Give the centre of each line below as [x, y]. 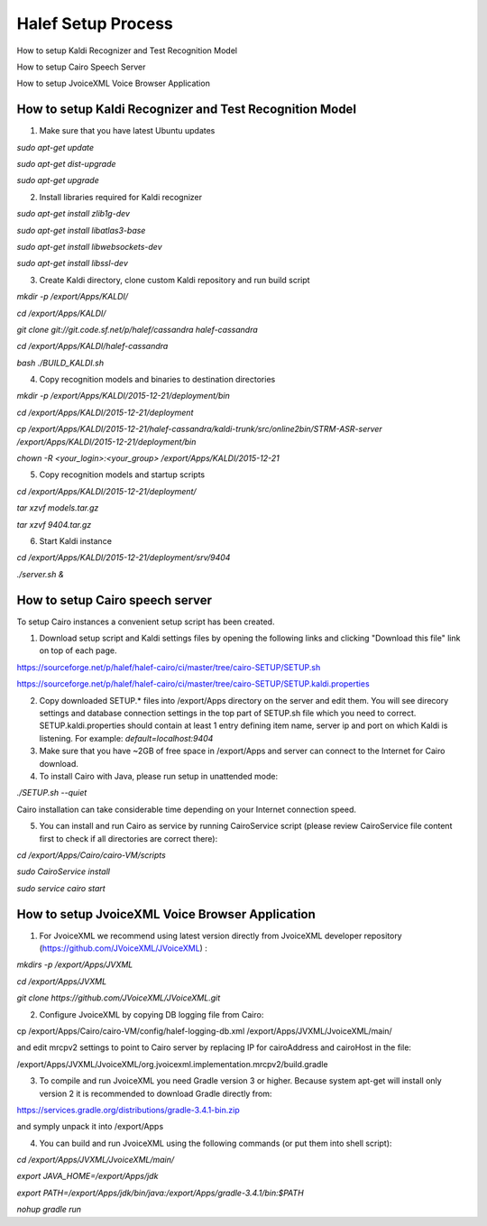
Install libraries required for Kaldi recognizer [121, 197]
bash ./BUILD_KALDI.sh [60, 363]
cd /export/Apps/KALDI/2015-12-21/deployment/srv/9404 [124, 558]
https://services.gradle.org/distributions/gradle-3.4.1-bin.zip [128, 1110]
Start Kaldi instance [76, 541]
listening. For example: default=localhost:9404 [126, 738]
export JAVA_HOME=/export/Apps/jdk [87, 1176]
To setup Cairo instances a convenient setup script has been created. [146, 622]
